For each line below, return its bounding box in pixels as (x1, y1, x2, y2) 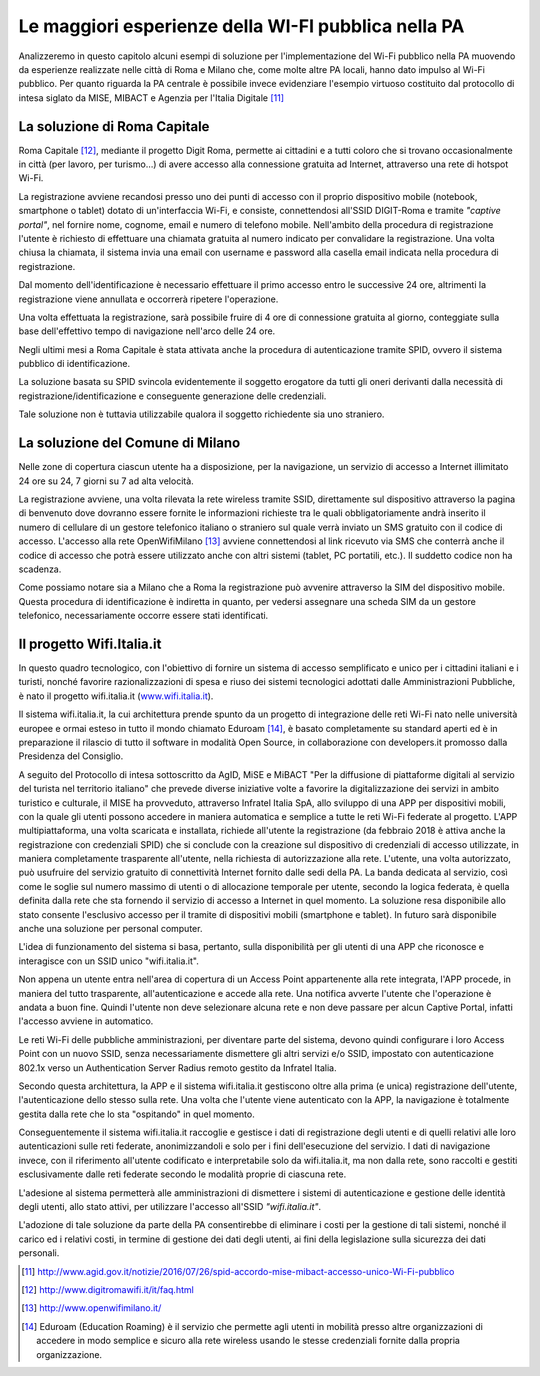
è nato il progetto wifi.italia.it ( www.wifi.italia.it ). (18, 690, 214, 702)
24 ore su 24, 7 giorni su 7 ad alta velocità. (18, 475, 194, 487)
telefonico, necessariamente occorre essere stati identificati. (18, 610, 269, 622)
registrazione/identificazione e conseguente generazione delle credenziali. (18, 390, 327, 402)
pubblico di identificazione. (18, 358, 130, 370)
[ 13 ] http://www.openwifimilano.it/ (21, 1302, 162, 1314)
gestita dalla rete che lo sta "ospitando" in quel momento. (18, 1108, 255, 1120)
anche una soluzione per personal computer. (18, 923, 203, 935)
